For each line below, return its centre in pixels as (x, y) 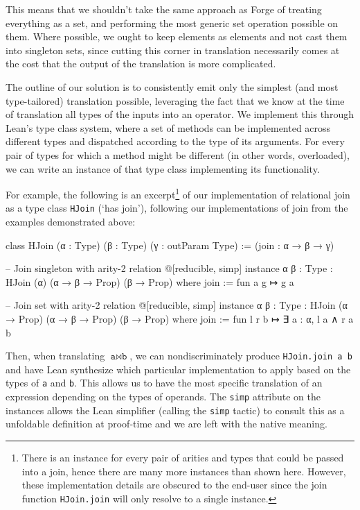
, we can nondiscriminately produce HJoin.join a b (241, 356)
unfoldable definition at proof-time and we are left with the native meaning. (166, 424)
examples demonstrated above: (71, 222)
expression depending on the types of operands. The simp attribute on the (163, 397)
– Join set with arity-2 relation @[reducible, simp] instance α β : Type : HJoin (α (177, 305)
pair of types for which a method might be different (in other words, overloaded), (178, 154)
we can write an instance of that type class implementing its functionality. (163, 168)
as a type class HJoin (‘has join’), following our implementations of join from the (177, 208)
